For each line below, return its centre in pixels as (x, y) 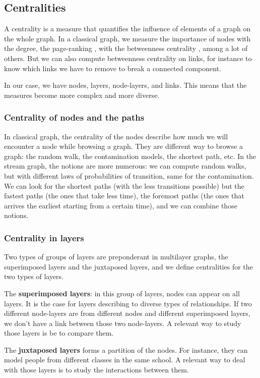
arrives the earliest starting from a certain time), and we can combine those (121, 205)
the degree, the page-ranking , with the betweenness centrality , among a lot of (126, 48)
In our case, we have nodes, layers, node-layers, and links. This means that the (125, 85)
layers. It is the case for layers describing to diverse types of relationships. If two (128, 303)
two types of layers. (34, 276)
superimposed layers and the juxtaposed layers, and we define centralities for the (128, 266)
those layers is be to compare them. (59, 333)
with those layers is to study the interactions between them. (96, 370)
